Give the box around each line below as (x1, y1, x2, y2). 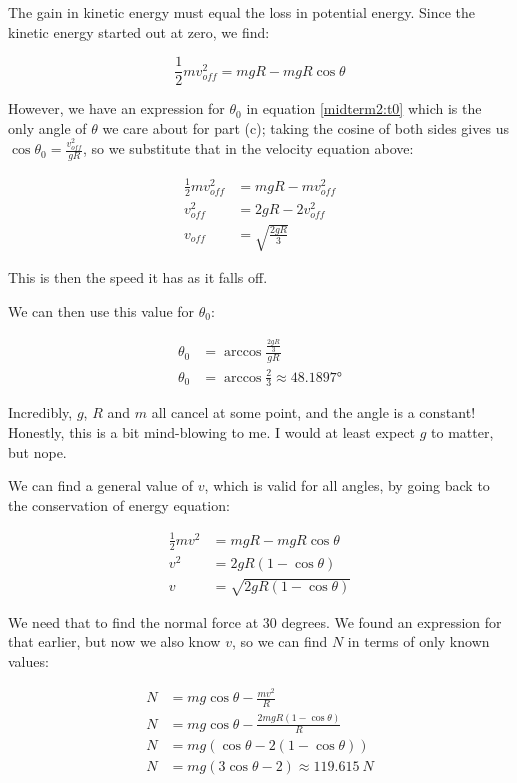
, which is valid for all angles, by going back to (204, 475, 490, 496)
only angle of (8, 117, 87, 138)
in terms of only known (347, 631, 490, 652)
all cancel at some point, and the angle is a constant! (151, 402, 476, 423)
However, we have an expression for (8, 98, 225, 119)
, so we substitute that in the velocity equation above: (83, 138, 414, 159)
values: (8, 650, 49, 671)
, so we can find (231, 631, 328, 652)
